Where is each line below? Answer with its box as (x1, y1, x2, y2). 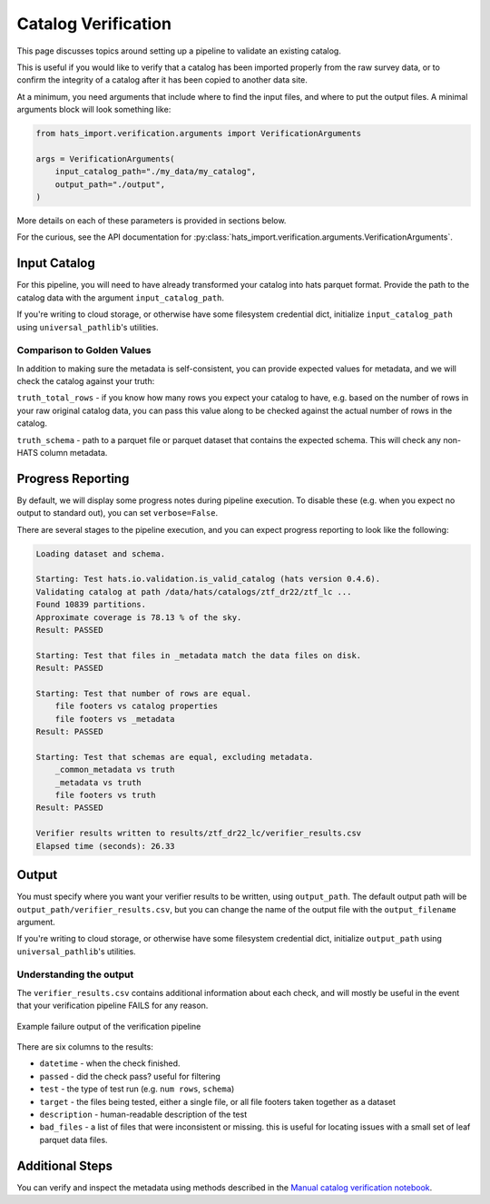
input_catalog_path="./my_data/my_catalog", (54, 166, 257, 177)
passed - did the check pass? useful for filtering (39, 1071, 221, 1081)
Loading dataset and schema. (35, 548, 166, 558)
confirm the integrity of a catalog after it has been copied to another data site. (16, 74, 309, 85)
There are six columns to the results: (16, 1041, 153, 1052)
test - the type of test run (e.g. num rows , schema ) (39, 1083, 235, 1094)
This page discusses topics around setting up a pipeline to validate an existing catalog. (16, 45, 342, 56)
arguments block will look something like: (16, 104, 171, 115)
